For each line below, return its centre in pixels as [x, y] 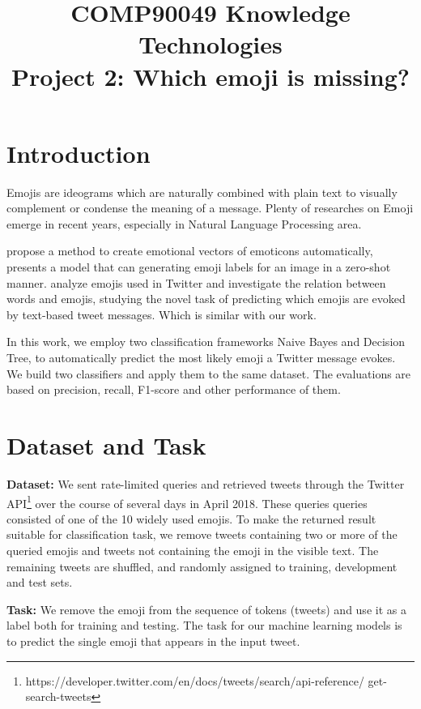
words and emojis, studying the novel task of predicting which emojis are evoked [206, 299]
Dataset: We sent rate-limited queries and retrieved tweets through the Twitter [206, 483]
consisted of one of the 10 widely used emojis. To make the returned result [191, 518]
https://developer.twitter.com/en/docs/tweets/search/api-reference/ [195, 680]
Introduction [79, 153]
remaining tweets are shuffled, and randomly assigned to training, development [202, 566]
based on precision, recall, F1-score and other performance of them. [174, 389]
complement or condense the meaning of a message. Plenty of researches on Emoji [210, 208]
